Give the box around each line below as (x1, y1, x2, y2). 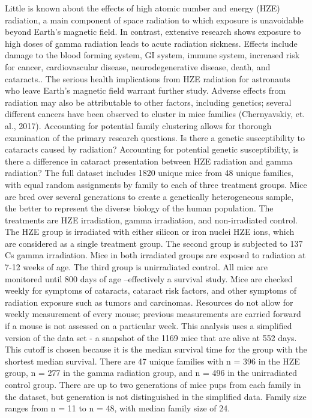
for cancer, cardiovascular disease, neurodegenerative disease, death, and (5, 60, 271, 73)
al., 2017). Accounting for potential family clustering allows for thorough (5, 119, 272, 132)
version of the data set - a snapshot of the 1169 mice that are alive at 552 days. (5, 331, 297, 344)
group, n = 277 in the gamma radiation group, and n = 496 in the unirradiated (5, 366, 298, 379)
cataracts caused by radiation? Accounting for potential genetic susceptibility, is (5, 143, 299, 156)
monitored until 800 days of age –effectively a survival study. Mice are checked (5, 272, 293, 285)
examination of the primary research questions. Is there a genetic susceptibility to (5, 131, 305, 144)
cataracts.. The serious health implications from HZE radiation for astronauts (5, 72, 290, 85)
